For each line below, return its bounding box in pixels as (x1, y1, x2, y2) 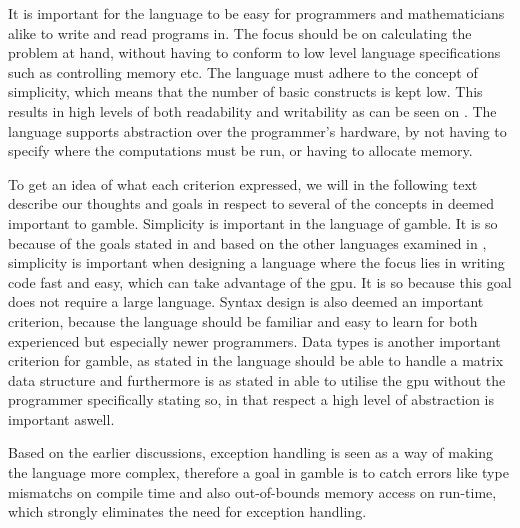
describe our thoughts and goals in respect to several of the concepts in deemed (8, 193, 494, 214)
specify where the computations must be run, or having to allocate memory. (8, 140, 473, 161)
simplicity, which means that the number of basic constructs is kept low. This (8, 81, 483, 102)
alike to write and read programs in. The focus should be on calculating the (8, 22, 472, 43)
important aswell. (8, 408, 115, 429)
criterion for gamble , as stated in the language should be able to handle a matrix (8, 350, 504, 371)
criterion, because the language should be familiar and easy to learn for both (8, 310, 478, 331)
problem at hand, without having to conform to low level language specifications (8, 42, 501, 63)
